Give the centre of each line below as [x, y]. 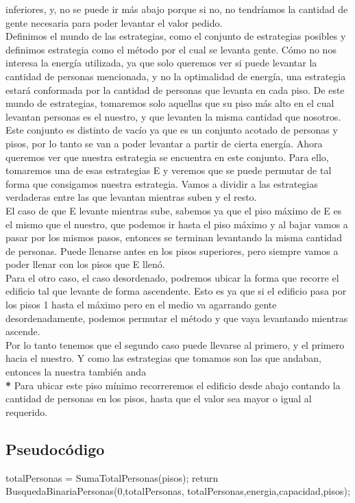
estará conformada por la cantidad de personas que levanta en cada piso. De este [175, 89]
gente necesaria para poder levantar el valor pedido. [114, 22]
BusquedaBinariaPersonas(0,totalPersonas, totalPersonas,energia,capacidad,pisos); [178, 491]
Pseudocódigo [55, 449]
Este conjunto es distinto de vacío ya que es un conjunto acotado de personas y [172, 130]
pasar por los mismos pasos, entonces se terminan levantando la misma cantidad [174, 237]
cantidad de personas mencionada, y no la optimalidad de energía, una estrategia [176, 76]
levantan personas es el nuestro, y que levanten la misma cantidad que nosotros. [173, 116]
